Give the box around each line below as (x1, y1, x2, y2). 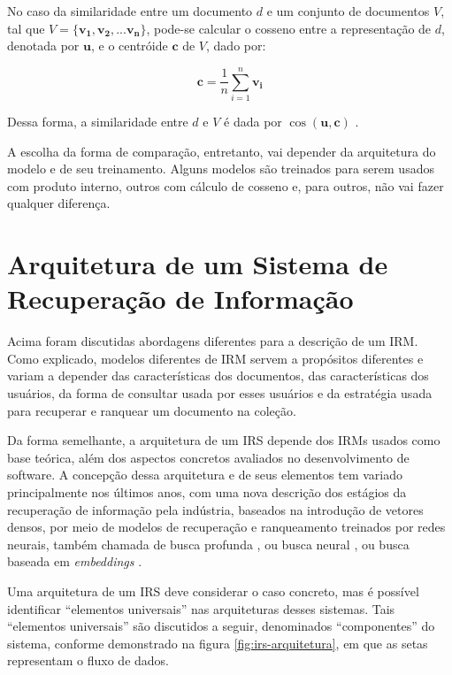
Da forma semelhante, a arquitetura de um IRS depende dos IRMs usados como (7, 431, 441, 449)
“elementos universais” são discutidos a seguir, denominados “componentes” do (7, 617, 435, 635)
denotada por (7, 36, 80, 55)
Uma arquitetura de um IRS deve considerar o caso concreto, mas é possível (7, 581, 419, 600)
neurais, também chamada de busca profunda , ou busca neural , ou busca (7, 534, 410, 553)
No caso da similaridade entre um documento (7, 2, 253, 19)
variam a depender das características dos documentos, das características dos (7, 366, 429, 385)
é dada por (224, 111, 282, 130)
